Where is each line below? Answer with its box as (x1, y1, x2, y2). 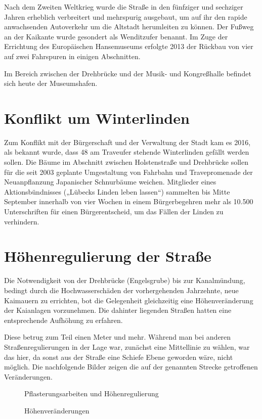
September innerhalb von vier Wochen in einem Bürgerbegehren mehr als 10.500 (4, 196, 253, 207)
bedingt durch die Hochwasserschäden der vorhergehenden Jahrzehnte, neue (4, 285, 239, 295)
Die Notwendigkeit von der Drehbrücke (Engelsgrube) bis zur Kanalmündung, (4, 275, 245, 286)
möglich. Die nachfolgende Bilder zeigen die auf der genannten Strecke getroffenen (4, 361, 258, 372)
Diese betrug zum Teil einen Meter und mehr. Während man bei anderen (4, 332, 231, 342)
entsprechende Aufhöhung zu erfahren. (4, 314, 123, 325)
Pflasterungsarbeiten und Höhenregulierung (24, 388, 159, 399)
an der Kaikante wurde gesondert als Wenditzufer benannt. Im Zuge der (4, 31, 228, 41)
